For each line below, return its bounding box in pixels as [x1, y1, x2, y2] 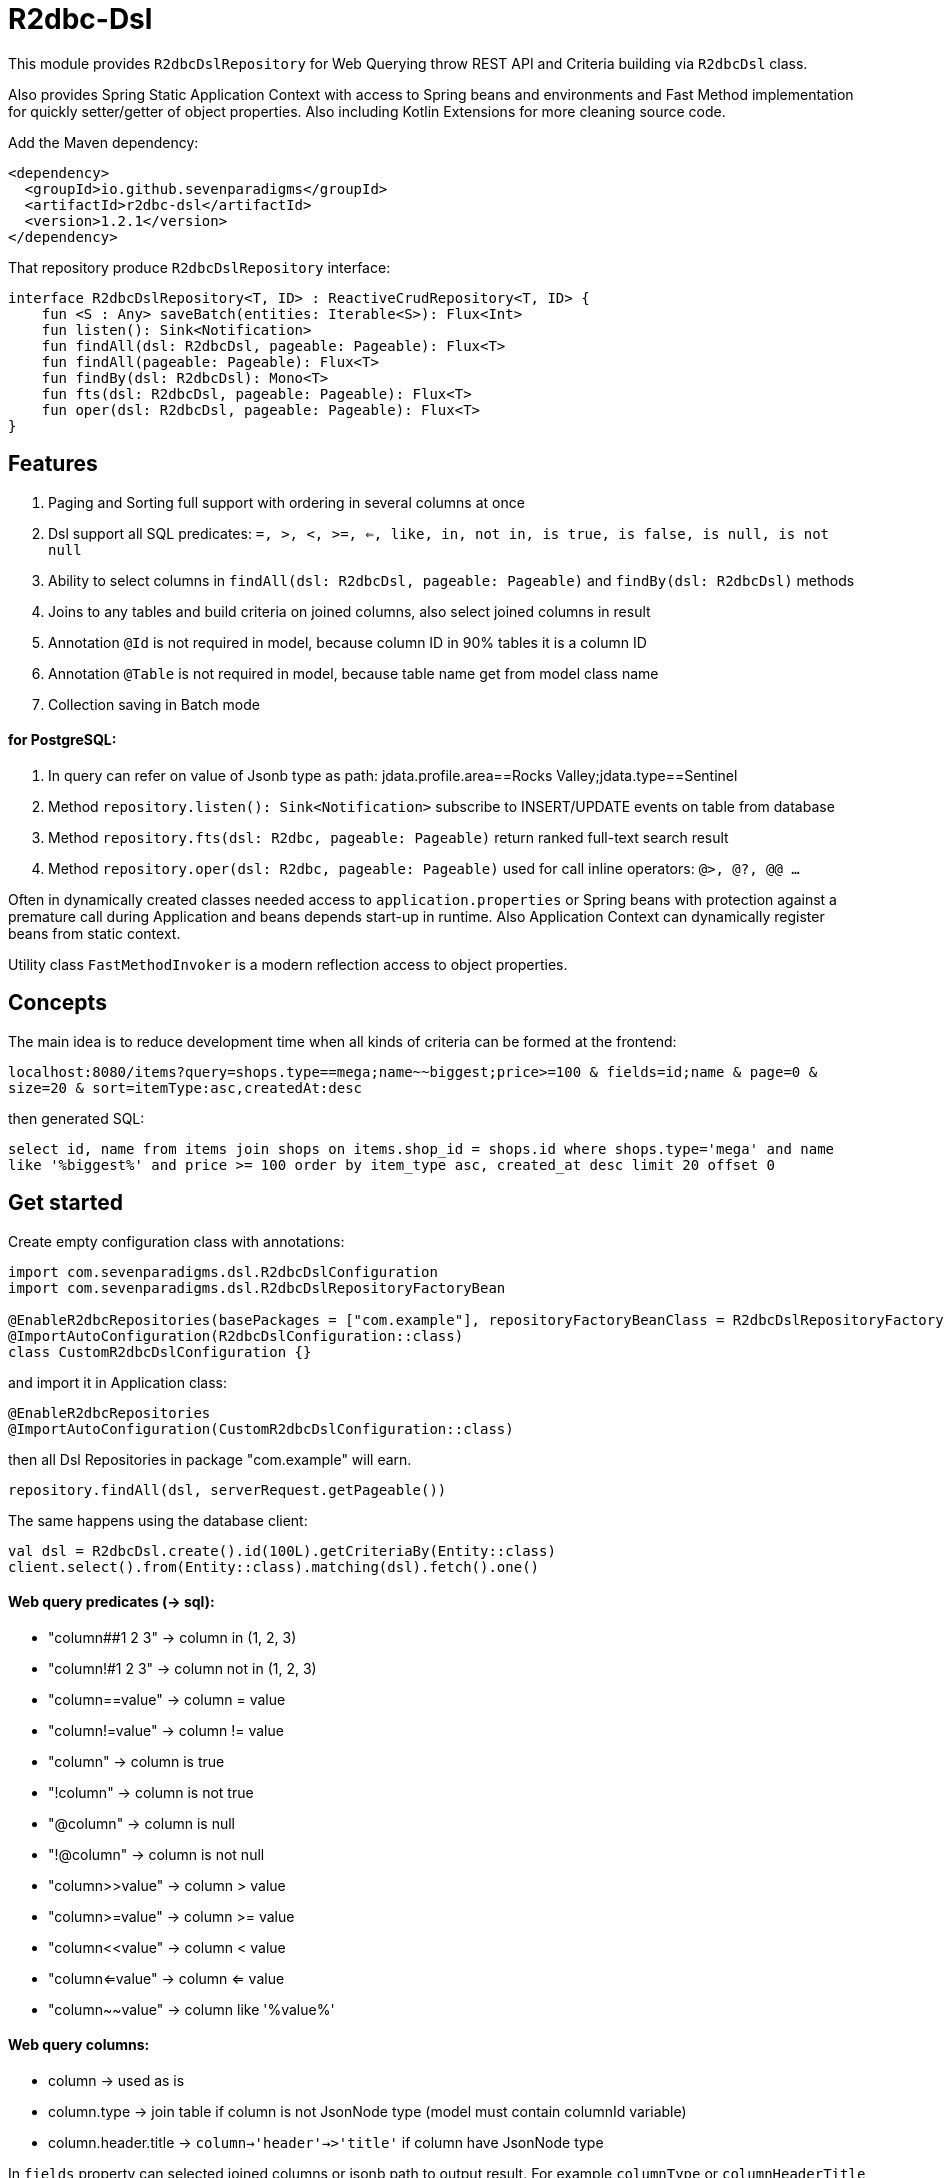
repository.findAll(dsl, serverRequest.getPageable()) [8, 1481, 447, 1498]
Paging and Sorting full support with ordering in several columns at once [48, 493, 525, 511]
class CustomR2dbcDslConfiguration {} [8, 1343, 312, 1360]
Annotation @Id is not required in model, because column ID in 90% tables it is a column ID [48, 633, 647, 651]
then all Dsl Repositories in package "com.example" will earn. [8, 1450, 412, 1468]
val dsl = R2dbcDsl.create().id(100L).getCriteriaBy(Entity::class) [8, 1542, 556, 1559]
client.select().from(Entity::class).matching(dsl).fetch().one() [8, 1558, 540, 1575]
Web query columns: [8, 2036, 150, 2054]
